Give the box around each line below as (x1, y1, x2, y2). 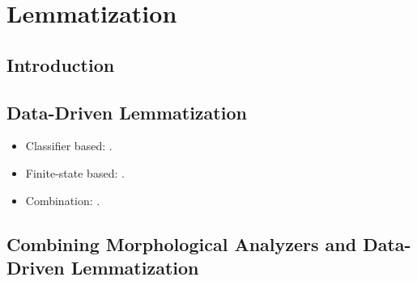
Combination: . (25, 191, 100, 208)
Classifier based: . (25, 137, 113, 154)
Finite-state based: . (25, 164, 125, 181)
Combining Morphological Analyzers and (6, 231, 357, 256)
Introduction (6, 52, 115, 77)
